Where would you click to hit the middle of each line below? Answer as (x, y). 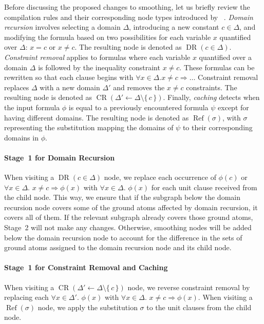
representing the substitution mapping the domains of (89, 127)
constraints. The (212, 87)
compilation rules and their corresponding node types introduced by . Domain (129, 17)
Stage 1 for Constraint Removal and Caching (86, 267)
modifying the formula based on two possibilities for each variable (108, 37)
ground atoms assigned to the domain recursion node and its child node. (118, 247)
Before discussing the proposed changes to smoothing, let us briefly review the (127, 7)
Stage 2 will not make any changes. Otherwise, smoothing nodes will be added (128, 227)
